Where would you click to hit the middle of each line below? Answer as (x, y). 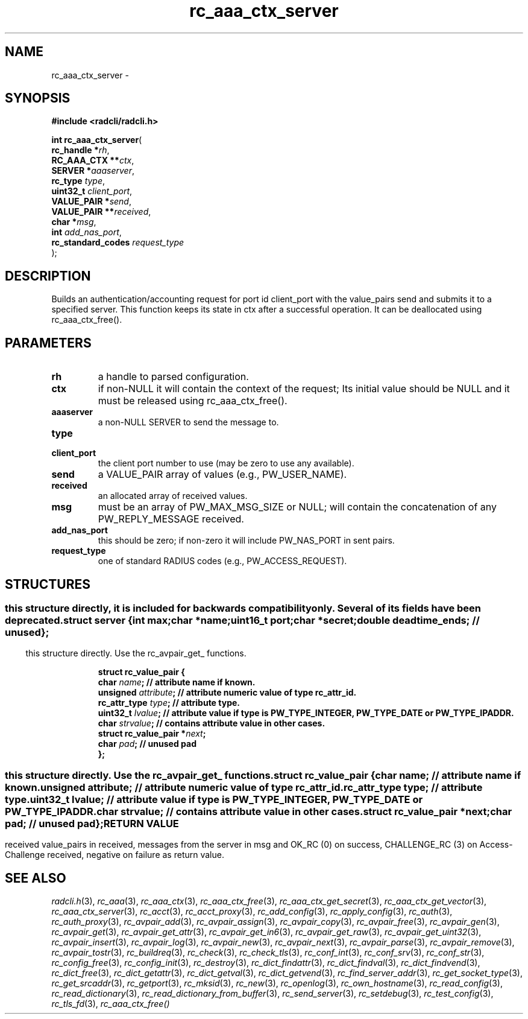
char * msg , (74, 222)
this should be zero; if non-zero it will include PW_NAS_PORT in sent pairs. (246, 541)
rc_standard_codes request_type (118, 243)
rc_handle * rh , (80, 150)
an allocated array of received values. (173, 496)
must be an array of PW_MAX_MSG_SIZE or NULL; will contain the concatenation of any (297, 507)
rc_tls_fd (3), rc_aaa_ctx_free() (111, 1003)
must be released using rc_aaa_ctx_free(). (193, 401)
